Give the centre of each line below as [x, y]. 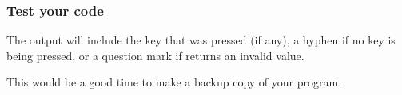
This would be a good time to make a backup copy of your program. [174, 82]
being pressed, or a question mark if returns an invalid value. [155, 55]
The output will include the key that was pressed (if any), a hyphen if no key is [201, 40]
